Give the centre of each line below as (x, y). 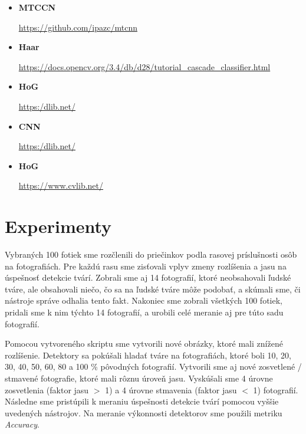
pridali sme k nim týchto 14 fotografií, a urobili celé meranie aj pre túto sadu (144, 312)
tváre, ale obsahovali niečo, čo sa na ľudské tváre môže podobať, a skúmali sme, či (153, 289)
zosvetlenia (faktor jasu (47, 389)
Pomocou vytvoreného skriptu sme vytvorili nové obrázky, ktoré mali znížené (144, 343)
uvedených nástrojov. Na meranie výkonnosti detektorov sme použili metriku (144, 412)
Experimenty (58, 226)
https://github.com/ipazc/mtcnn (78, 27)
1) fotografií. (276, 389)
